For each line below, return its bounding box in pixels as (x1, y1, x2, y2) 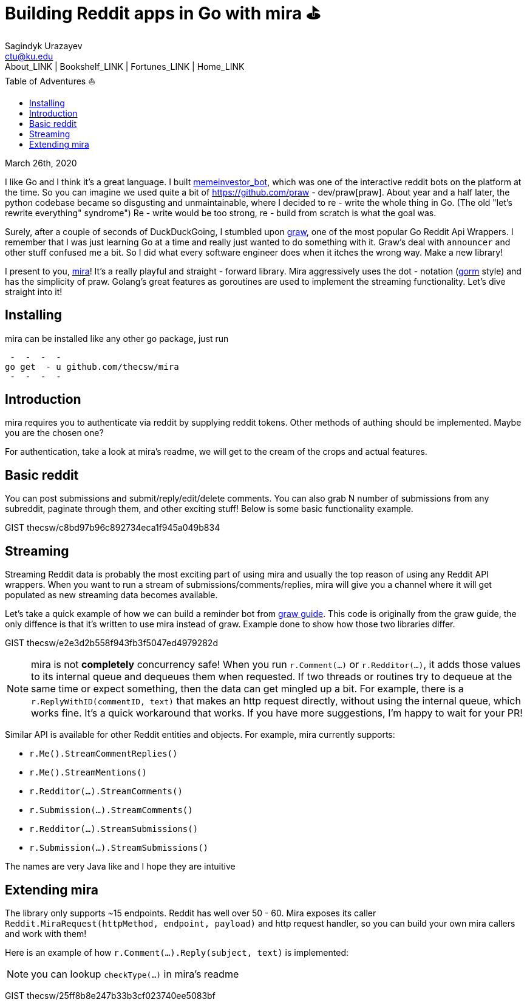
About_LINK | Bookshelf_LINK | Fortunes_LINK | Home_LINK (5, 61, 245, 72)
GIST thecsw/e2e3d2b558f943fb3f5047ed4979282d (5, 638, 218, 649)
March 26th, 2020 (5, 157, 77, 168)
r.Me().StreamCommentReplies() (29, 749, 178, 759)
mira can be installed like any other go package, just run (5, 333, 229, 344)
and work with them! (5, 928, 87, 939)
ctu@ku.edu (5, 50, 53, 61)
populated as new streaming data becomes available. (5, 590, 218, 601)
